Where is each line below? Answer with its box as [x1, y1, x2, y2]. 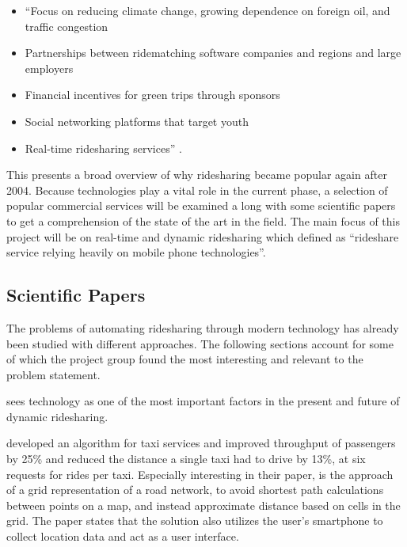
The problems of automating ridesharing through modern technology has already [6, 319, 399, 336]
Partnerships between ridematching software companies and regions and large [25, 44, 401, 61]
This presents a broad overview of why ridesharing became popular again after [6, 166, 387, 183]
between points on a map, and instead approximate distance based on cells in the [6, 496, 401, 513]
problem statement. [6, 366, 101, 382]
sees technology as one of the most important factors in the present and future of [6, 393, 400, 409]
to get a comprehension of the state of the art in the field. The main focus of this [6, 212, 400, 229]
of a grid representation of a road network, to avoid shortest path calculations [6, 481, 384, 498]
